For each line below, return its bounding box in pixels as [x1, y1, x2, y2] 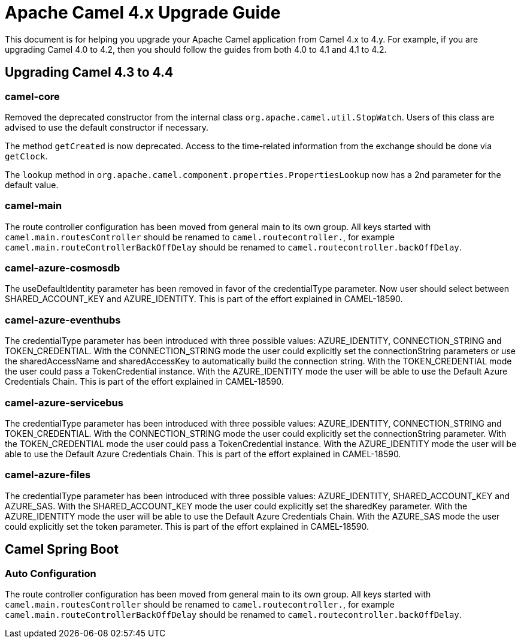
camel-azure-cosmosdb [5, 262, 120, 274]
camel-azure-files [5, 469, 91, 481]
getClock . [5, 150, 48, 161]
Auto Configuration [5, 567, 96, 579]
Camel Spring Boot [5, 542, 119, 557]
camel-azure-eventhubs [5, 313, 121, 326]
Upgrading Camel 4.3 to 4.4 [5, 65, 174, 80]
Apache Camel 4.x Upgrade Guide [5, 2, 281, 23]
